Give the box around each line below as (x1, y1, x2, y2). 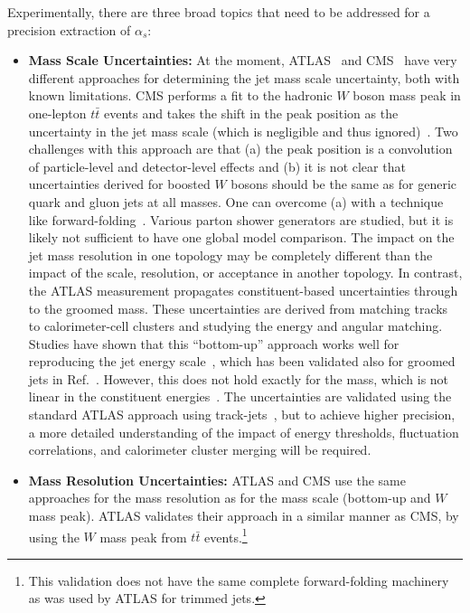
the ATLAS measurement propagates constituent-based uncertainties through (28, 280, 458, 299)
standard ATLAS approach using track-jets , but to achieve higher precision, (28, 405, 456, 424)
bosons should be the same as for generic (230, 174, 457, 193)
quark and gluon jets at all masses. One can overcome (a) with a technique (28, 192, 444, 211)
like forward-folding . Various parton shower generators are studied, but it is (28, 210, 454, 229)
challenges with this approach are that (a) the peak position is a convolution (28, 139, 453, 158)
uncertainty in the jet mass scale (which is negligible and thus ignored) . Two (28, 121, 458, 140)
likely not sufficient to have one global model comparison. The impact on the (28, 228, 455, 247)
